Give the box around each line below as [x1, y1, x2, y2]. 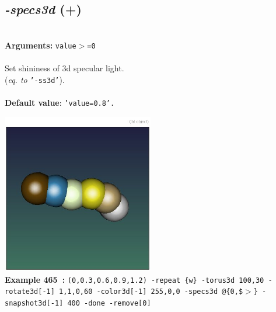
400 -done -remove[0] [67, 299, 151, 308]
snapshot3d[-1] [5, 299, 64, 308]
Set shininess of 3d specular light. [5, 62, 124, 74]
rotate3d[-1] [5, 287, 55, 296]
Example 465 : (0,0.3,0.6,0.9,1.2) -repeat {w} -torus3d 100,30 [5, 273, 264, 285]
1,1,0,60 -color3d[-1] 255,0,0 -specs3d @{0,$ [59, 287, 243, 296]
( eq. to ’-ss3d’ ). [5, 73, 65, 85]
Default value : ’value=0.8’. [5, 96, 115, 108]
